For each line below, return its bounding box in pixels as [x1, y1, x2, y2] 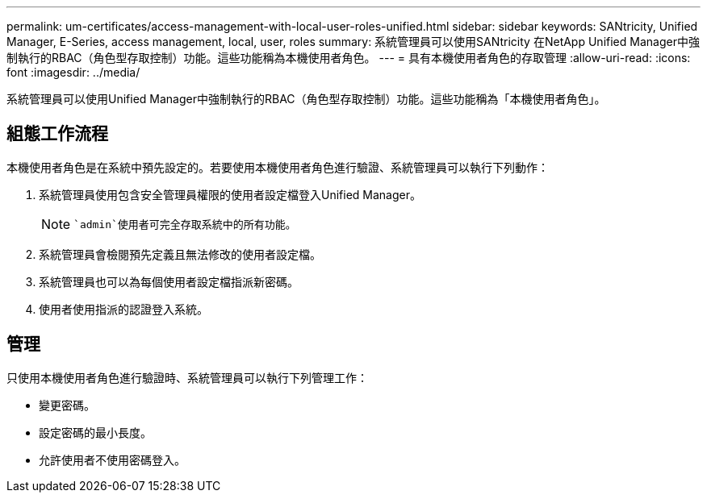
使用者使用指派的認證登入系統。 [39, 301, 208, 316]
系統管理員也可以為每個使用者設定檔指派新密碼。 [39, 274, 299, 289]
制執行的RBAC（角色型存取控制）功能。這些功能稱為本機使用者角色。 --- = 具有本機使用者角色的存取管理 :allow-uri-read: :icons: [6, 51, 691, 64]
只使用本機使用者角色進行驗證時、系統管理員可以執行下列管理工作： [6, 370, 368, 385]
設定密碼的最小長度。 [39, 425, 152, 439]
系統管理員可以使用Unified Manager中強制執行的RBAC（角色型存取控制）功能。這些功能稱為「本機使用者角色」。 [6, 92, 606, 106]
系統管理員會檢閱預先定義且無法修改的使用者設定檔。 [39, 247, 321, 261]
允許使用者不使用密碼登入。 [39, 452, 186, 467]
